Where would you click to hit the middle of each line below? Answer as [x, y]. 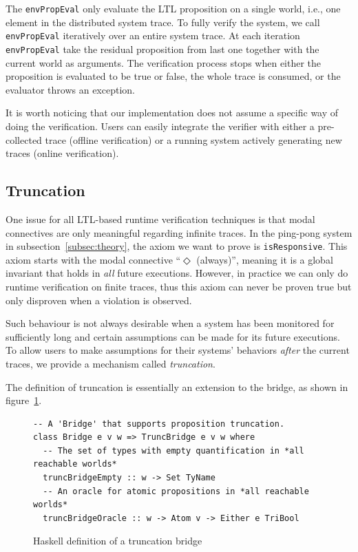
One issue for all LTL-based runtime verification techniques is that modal [160, 219]
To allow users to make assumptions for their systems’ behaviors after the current [178, 350]
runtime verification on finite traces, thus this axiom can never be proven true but [179, 286]
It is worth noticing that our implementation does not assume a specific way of [172, 113]
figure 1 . [24, 400]
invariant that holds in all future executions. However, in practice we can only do [177, 273]
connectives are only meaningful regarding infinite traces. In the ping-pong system [179, 232]
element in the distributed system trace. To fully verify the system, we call [163, 22]
